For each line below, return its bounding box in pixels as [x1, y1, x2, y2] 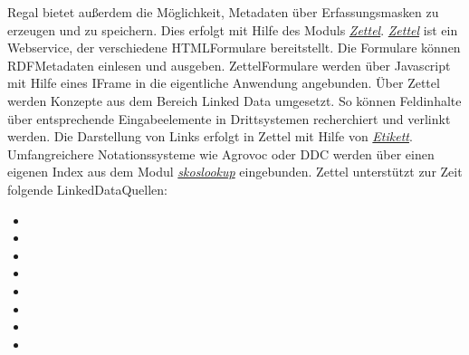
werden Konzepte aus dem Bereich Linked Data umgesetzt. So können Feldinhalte [7, 91, 462, 110]
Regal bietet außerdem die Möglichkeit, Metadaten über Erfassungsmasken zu [7, 3, 439, 21]
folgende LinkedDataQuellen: [7, 179, 167, 198]
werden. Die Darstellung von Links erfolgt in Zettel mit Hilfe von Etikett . [7, 127, 413, 146]
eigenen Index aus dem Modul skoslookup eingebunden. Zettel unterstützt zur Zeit [7, 162, 463, 181]
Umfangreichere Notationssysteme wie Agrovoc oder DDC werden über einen [7, 144, 435, 163]
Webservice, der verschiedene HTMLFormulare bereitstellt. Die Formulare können [7, 38, 461, 57]
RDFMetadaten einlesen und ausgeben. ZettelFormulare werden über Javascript [7, 55, 451, 74]
